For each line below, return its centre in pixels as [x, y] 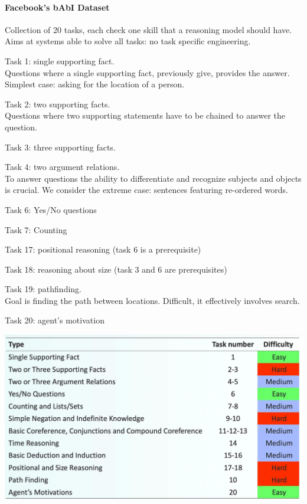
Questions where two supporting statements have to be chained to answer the [145, 115]
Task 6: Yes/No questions [51, 209]
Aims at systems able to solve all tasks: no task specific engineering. [128, 41]
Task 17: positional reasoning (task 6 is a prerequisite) [103, 249]
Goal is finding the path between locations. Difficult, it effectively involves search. [152, 300]
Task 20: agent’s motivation [55, 320]
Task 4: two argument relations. [62, 167]
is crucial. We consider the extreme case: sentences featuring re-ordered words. [146, 190]
